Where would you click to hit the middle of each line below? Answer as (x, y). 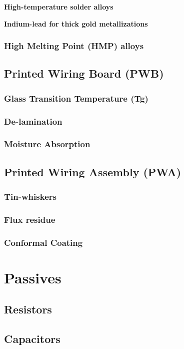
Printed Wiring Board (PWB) (84, 73)
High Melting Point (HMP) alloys (74, 46)
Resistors (28, 309)
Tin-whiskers (30, 197)
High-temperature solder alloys (59, 7)
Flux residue (30, 219)
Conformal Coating (43, 242)
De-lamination (33, 121)
